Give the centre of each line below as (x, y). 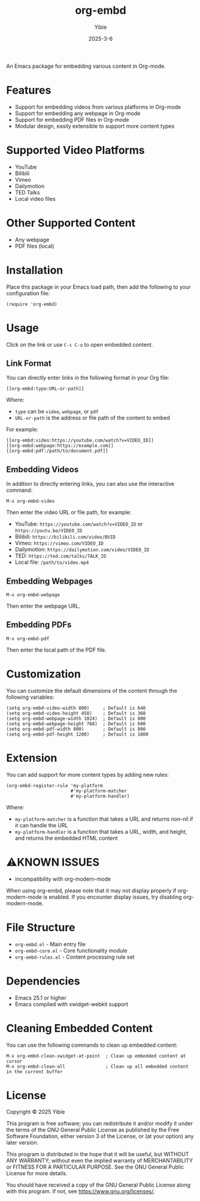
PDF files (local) (34, 246)
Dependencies (43, 981)
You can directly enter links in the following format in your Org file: (88, 378)
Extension (32, 758)
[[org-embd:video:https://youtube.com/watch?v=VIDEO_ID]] (80, 441)
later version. (22, 1143)
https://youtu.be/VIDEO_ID (49, 531)
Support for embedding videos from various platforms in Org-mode (98, 107)
